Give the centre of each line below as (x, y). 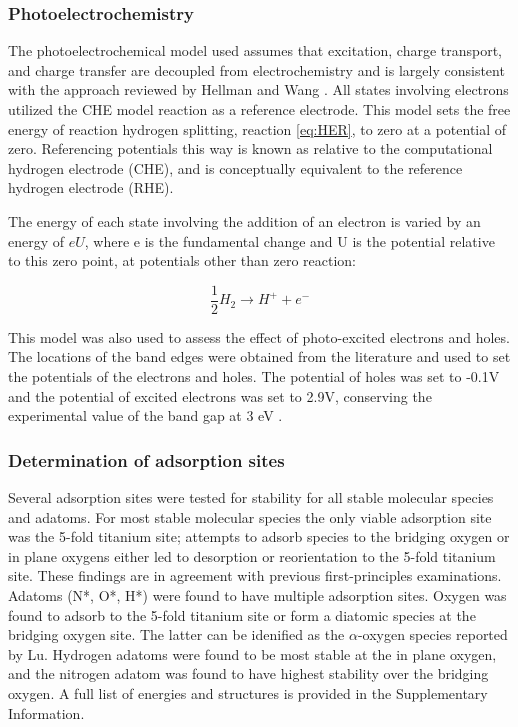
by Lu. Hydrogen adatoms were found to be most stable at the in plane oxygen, (252, 653)
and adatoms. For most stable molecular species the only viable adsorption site (250, 516)
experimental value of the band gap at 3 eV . (145, 415)
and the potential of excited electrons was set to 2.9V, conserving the (220, 395)
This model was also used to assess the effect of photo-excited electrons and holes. (259, 336)
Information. (46, 712)
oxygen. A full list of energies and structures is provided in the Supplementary (248, 692)
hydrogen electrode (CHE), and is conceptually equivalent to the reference (235, 167)
